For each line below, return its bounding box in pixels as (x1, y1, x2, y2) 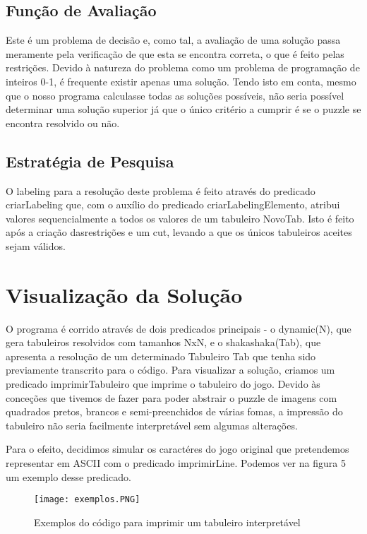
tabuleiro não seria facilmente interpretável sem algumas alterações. (6, 417, 298, 432)
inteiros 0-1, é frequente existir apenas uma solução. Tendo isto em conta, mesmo (6, 73, 356, 88)
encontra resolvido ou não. (6, 115, 120, 130)
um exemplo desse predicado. (6, 469, 131, 484)
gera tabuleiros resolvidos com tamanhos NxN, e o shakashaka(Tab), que (6, 335, 321, 350)
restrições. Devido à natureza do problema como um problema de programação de (6, 60, 360, 75)
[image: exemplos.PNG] (34, 494, 140, 505)
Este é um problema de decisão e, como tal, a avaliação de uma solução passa (6, 32, 341, 47)
